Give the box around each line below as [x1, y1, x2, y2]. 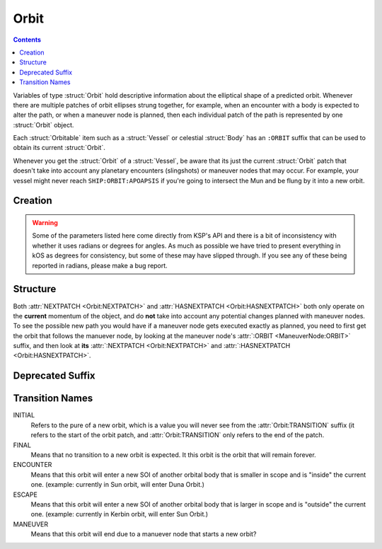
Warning [32, 219, 58, 227]
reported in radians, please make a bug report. [32, 261, 168, 270]
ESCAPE [13, 490, 38, 499]
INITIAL [13, 411, 35, 420]
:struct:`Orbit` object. [13, 120, 74, 129]
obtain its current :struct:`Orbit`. [13, 144, 105, 152]
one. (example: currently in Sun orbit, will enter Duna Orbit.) [30, 480, 205, 489]
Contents [13, 35, 42, 44]
